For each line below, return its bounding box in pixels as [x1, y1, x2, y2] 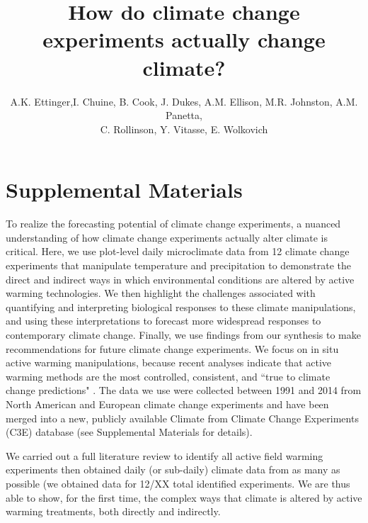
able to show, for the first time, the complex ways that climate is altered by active [6, 490, 362, 505]
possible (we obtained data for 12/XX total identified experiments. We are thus [6, 476, 350, 490]
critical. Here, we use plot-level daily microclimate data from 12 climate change [6, 244, 350, 259]
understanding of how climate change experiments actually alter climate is [6, 230, 328, 244]
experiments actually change [42, 25, 326, 54]
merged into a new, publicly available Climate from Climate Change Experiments [6, 410, 359, 425]
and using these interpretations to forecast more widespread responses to [6, 313, 321, 328]
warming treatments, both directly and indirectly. [6, 504, 221, 519]
